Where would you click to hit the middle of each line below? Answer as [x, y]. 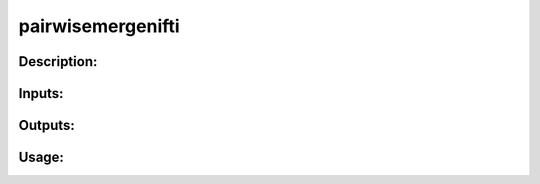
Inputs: [41, 93]
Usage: [41, 157]
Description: [58, 61]
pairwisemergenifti [99, 26]
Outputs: [46, 125]
